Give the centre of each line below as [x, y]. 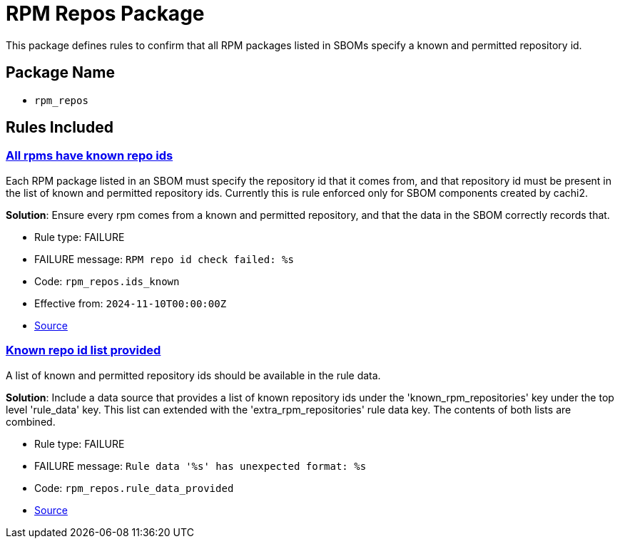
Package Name [60, 73]
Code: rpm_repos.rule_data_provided [134, 488]
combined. [31, 421]
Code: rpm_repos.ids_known [107, 281]
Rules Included [60, 128]
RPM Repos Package [105, 14]
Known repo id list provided [83, 350]
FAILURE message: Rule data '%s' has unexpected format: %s [200, 466]
